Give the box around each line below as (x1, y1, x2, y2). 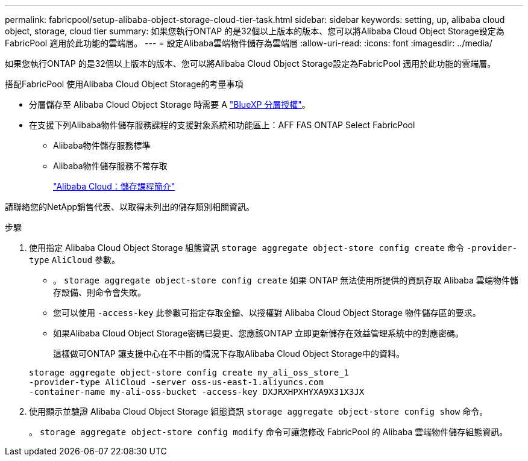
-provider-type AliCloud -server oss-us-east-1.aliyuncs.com (29, 377, 324, 387)
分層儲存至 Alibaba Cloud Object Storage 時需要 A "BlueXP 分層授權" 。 (29, 99, 310, 110)
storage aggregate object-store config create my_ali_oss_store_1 (29, 368, 350, 377)
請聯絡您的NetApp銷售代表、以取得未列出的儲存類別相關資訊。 (5, 202, 255, 212)
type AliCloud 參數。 (29, 255, 121, 265)
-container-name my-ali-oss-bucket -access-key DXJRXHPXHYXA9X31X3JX (29, 387, 365, 397)
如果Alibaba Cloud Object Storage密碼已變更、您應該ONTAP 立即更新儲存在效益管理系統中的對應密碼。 (53, 328, 464, 338)
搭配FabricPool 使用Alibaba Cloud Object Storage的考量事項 (5, 79, 244, 89)
